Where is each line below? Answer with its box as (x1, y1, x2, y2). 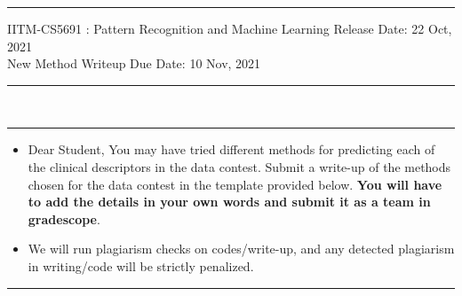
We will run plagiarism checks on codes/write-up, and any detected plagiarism (28, 239, 455, 258)
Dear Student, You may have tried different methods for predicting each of (28, 140, 435, 159)
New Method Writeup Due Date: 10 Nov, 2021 (7, 54, 261, 73)
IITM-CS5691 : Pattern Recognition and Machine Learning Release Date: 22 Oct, (7, 19, 452, 37)
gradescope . (28, 209, 100, 228)
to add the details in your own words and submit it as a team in (28, 192, 431, 211)
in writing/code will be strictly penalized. (28, 256, 254, 275)
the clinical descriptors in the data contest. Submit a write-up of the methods (28, 157, 451, 175)
